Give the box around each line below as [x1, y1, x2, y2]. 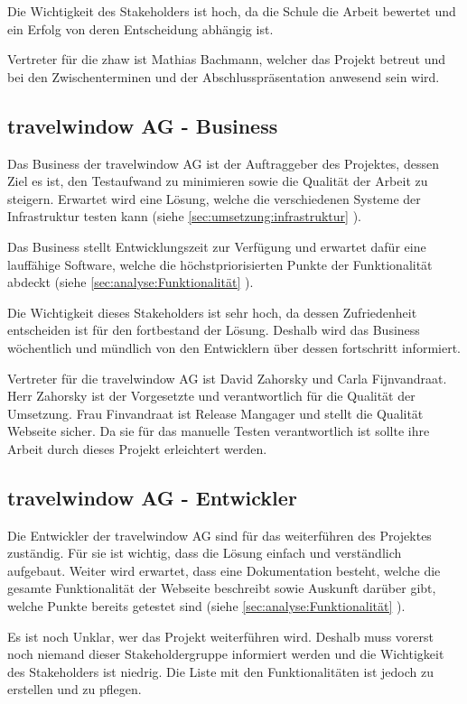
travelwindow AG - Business [7, 111, 278, 139]
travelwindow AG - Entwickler [7, 483, 297, 511]
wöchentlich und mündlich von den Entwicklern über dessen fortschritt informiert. [7, 338, 461, 357]
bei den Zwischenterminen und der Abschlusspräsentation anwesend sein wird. [7, 67, 440, 86]
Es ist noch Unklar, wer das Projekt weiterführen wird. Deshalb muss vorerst [7, 626, 434, 645]
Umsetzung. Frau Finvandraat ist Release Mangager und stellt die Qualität [7, 403, 424, 422]
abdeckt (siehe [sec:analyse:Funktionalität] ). [7, 273, 254, 292]
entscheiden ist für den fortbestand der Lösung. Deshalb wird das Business [7, 320, 420, 339]
